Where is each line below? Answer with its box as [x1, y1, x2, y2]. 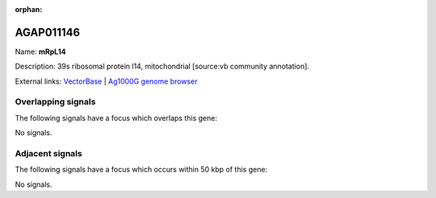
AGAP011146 [15, 25, 81, 39]
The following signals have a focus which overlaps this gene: [15, 113, 218, 122]
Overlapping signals [15, 97, 96, 108]
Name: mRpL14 [15, 47, 66, 56]
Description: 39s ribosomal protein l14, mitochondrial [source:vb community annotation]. [15, 61, 310, 72]
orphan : [15, 5, 43, 14]
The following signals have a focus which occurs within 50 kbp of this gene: [15, 165, 268, 175]
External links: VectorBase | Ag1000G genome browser [15, 76, 198, 86]
